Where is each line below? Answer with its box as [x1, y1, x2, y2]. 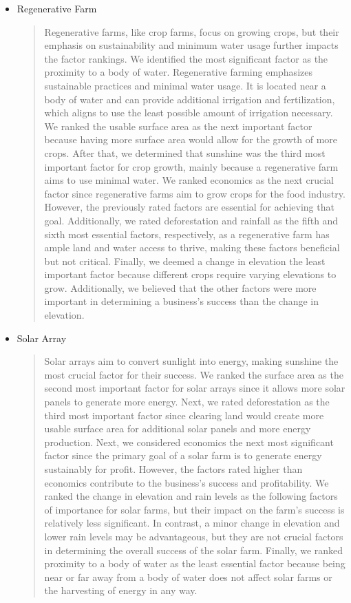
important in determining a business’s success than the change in [44, 294, 319, 308]
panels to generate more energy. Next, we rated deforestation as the [44, 394, 330, 409]
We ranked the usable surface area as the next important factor [44, 118, 312, 133]
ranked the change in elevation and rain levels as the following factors [44, 489, 338, 503]
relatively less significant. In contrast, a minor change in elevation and [44, 516, 340, 530]
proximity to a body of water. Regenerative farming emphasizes [44, 65, 312, 79]
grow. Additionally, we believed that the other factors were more [44, 280, 317, 295]
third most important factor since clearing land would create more [44, 408, 324, 422]
